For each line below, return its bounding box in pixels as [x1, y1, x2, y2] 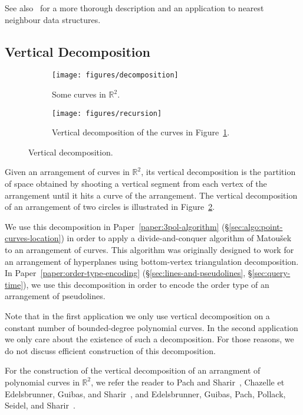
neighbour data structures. [5, 13, 101, 25]
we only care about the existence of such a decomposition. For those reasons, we [5, 333, 294, 345]
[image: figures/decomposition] [52, 71, 179, 80]
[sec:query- [252, 267, 291, 279]
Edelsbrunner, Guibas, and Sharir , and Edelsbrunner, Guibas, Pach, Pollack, [5, 387, 286, 400]
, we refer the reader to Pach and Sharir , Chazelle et [91, 375, 285, 388]
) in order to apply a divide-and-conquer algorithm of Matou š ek [61, 232, 292, 244]
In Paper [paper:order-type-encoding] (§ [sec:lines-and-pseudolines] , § [5, 267, 252, 279]
